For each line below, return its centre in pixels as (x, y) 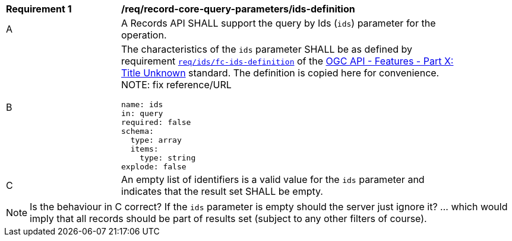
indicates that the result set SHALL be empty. (222, 191)
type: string (168, 158)
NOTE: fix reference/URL (176, 85)
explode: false (154, 167)
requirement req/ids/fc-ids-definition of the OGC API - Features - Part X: (287, 61)
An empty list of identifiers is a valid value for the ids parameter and (273, 179)
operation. (144, 35)
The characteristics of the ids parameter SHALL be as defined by (267, 49)
